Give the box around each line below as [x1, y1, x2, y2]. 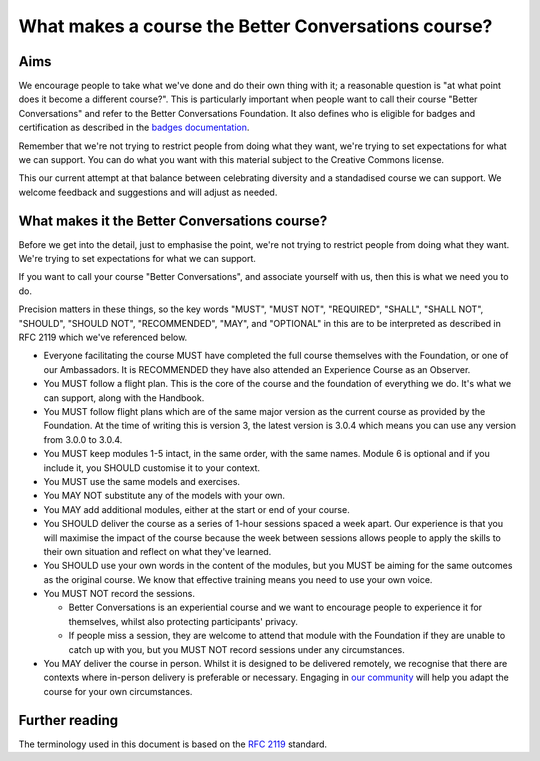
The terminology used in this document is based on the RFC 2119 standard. [18, 738, 328, 750]
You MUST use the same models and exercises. [43, 475, 240, 487]
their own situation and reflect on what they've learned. [43, 545, 272, 557]
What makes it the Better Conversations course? [18, 212, 328, 229]
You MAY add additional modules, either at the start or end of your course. [43, 503, 350, 515]
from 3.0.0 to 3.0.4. [43, 433, 123, 445]
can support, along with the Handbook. [43, 391, 205, 404]
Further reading [18, 711, 119, 729]
